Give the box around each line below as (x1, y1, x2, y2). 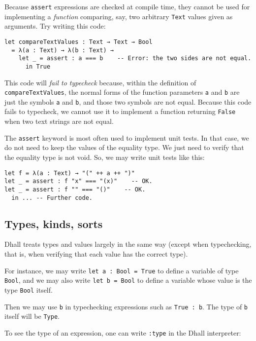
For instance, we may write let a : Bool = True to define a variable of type (4, 265, 239, 275)
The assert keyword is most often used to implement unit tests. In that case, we (4, 132, 249, 143)
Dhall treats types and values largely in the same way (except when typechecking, (4, 239, 252, 249)
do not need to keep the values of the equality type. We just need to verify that (4, 142, 244, 152)
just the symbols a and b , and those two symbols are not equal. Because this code (4, 96, 252, 107)
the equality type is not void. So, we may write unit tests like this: (4, 152, 205, 162)
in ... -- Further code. (11, 194, 93, 201)
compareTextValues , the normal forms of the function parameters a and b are (4, 87, 240, 97)
